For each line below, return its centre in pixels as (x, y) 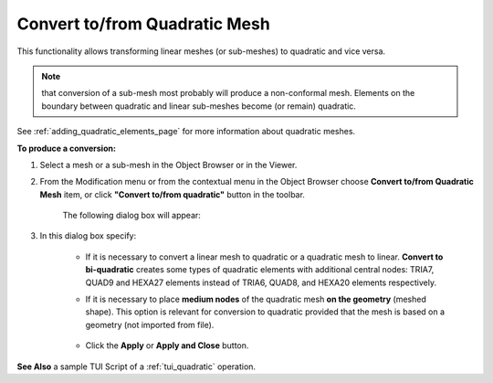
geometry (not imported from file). (150, 324)
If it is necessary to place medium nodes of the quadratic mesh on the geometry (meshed (256, 299)
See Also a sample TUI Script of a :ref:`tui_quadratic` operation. (136, 367)
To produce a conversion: (66, 148)
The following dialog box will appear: (131, 216)
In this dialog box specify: (88, 236)
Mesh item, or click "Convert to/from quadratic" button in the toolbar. (173, 194)
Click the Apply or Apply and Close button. (167, 346)
